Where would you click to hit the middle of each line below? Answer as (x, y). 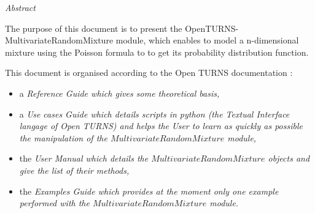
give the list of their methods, (74, 170)
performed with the (54, 203)
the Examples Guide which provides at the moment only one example (149, 191)
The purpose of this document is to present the (94, 28)
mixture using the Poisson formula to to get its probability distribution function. (157, 52)
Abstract (20, 7)
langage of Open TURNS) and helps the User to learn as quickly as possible (161, 126)
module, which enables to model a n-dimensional (207, 40)
